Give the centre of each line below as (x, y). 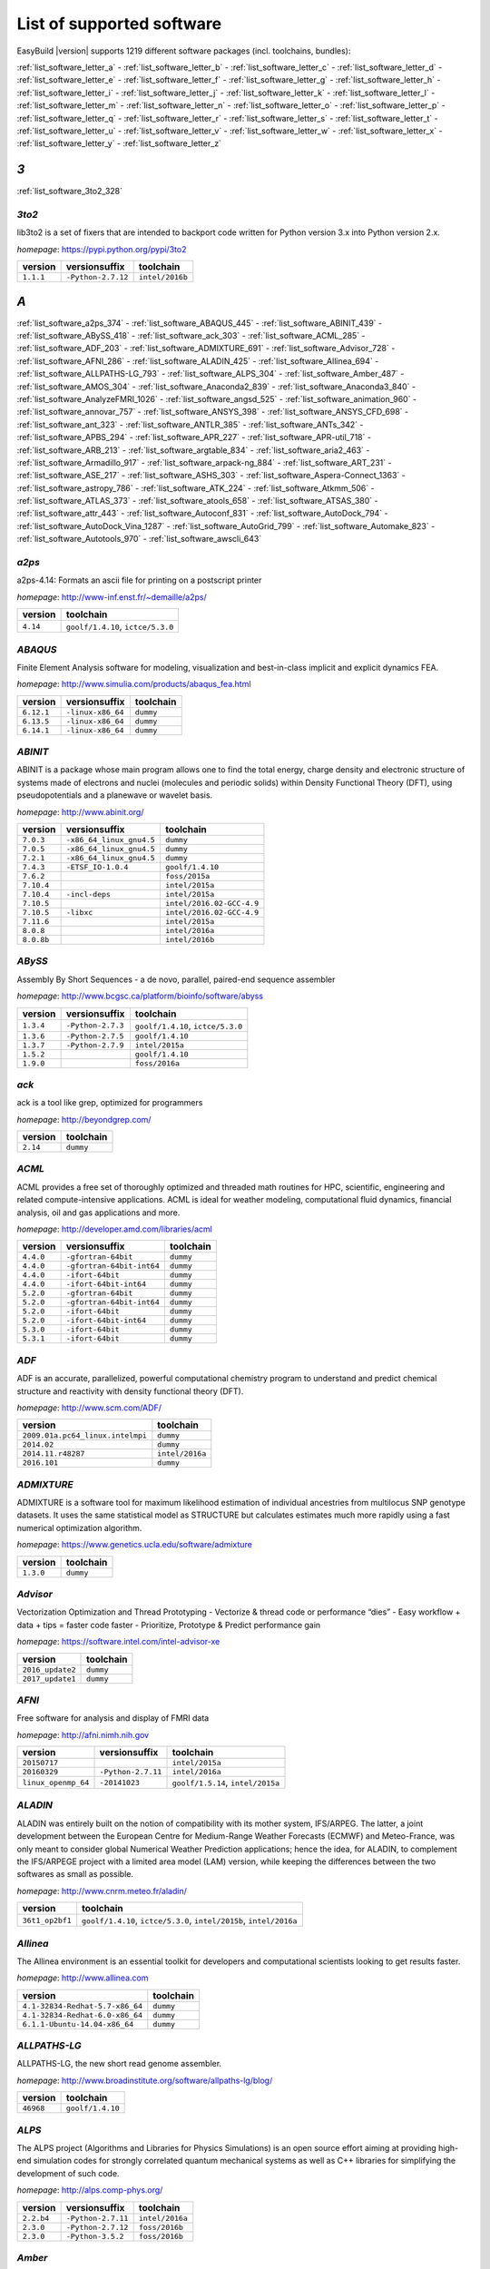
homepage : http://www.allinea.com (83, 1978)
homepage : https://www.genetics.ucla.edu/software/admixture (135, 1545)
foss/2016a (157, 1063)
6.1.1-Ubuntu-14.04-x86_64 (78, 2024)
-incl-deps (88, 894)
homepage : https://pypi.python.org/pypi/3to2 (102, 249)
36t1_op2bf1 (47, 1920)
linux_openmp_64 (56, 1782)
